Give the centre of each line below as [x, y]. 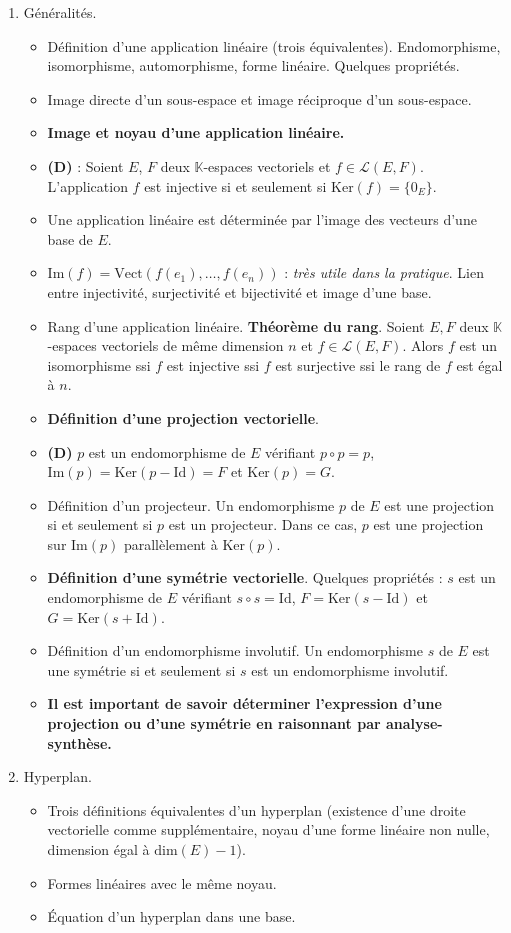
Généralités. [60, 12]
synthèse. [79, 742]
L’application [87, 185]
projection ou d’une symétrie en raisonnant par [214, 723]
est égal [479, 364]
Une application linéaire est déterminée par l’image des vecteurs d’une [262, 219]
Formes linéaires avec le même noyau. [162, 882]
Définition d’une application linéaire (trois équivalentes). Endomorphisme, [274, 45]
